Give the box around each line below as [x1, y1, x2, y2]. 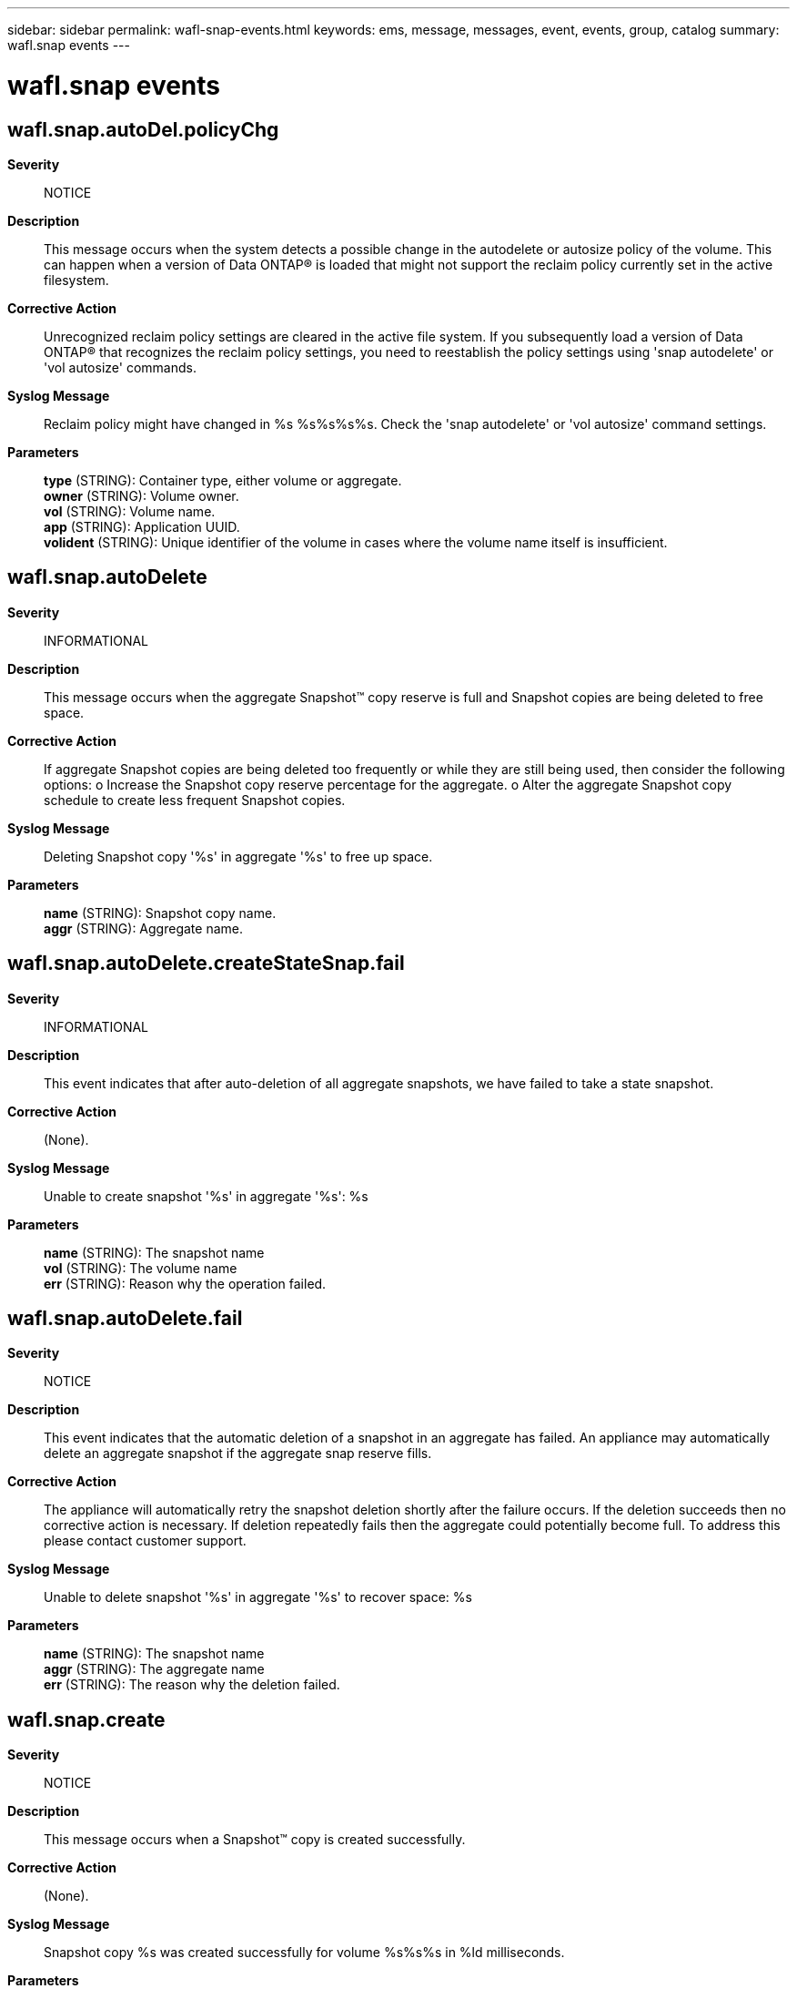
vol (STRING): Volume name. [44, 503, 216, 519]
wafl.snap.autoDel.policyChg [7, 117, 279, 141]
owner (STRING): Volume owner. [44, 487, 239, 504]
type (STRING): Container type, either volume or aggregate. [44, 472, 402, 488]
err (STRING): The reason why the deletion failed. [44, 1677, 340, 1693]
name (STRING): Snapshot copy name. [44, 904, 277, 921]
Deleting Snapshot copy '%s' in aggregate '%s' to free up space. [44, 848, 433, 864]
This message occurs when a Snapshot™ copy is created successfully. [44, 1831, 466, 1848]
